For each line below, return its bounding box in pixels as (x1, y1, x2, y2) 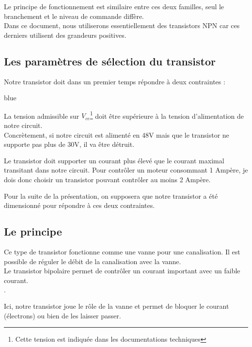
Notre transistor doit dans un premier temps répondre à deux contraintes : (4, 76, 225, 86)
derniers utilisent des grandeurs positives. (4, 30, 126, 40)
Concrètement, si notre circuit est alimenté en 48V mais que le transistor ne (4, 129, 229, 140)
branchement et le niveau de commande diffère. (4, 11, 144, 21)
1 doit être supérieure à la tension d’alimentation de (90, 109, 244, 121)
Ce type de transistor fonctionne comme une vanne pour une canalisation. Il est (4, 246, 240, 256)
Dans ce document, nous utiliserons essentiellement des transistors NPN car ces (4, 20, 240, 31)
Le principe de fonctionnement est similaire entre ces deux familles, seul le (4, 1, 224, 11)
